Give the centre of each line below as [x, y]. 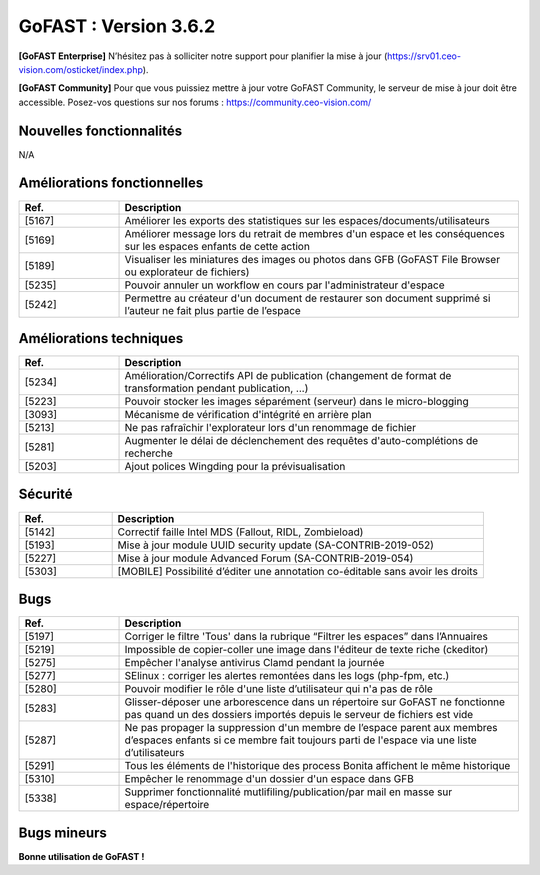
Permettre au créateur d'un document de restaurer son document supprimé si [307, 298]
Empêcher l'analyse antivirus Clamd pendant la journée [254, 663]
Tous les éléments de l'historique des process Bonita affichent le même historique [317, 766]
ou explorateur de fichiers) [187, 272]
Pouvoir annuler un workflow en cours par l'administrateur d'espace [284, 285]
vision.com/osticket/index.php [81, 69]
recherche [149, 453]
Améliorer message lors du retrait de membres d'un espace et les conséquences [314, 233]
